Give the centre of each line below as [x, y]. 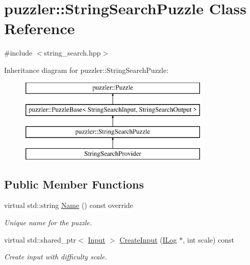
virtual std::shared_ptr [40, 239]
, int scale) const [209, 239]
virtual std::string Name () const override [69, 205]
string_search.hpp [72, 53]
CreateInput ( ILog [148, 239]
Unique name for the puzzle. [48, 222]
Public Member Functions [74, 184]
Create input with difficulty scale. [56, 257]
